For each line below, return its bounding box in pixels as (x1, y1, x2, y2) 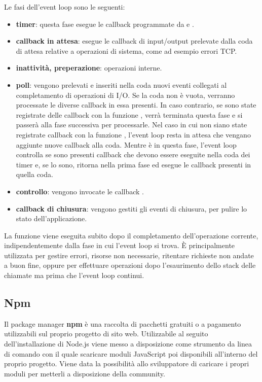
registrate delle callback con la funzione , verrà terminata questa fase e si (16, 109, 243, 120)
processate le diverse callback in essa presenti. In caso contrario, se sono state (16, 99, 256, 110)
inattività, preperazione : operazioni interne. (16, 62, 162, 73)
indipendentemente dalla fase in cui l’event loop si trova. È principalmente (4, 240, 235, 251)
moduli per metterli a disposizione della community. (4, 368, 165, 378)
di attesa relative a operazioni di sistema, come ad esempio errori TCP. (16, 45, 237, 56)
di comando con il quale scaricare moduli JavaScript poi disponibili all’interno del (4, 348, 258, 359)
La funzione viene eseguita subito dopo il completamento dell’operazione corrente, (4, 230, 258, 240)
